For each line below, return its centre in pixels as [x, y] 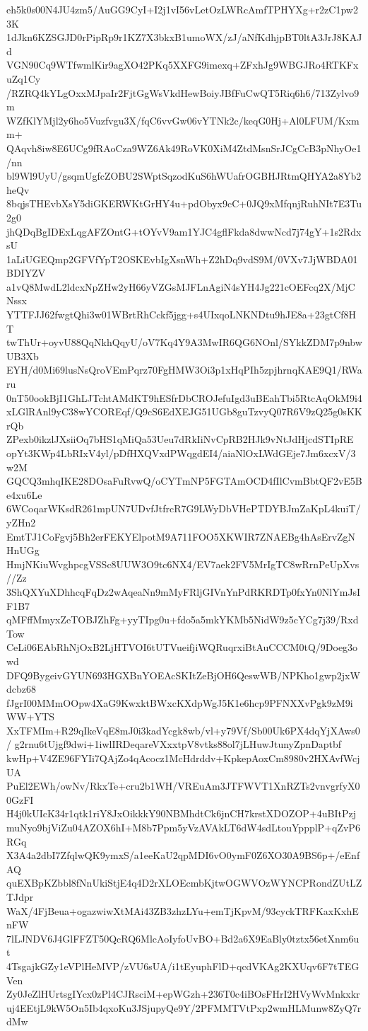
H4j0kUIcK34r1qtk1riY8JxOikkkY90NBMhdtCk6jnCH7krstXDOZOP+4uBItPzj [181, 813]
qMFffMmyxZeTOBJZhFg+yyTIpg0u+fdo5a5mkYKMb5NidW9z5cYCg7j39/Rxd [183, 620]
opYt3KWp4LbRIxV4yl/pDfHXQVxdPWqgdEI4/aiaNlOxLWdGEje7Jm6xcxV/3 [181, 453]
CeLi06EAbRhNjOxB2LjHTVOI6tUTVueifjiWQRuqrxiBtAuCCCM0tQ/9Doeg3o [182, 647]
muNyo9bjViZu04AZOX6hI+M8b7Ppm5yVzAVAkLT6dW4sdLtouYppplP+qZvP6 [183, 828]
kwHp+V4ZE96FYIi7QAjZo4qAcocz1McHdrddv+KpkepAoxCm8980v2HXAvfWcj [183, 758]
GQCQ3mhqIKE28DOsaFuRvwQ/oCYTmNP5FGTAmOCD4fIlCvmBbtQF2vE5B [184, 481]
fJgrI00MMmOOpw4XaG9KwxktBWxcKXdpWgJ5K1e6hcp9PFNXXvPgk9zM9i [180, 702]
